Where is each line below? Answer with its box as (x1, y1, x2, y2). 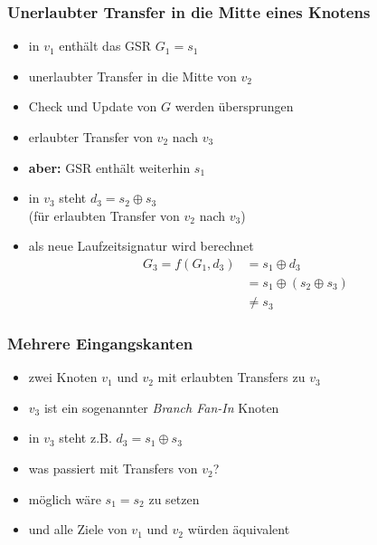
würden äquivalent (187, 520, 290, 539)
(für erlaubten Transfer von (28, 206, 180, 225)
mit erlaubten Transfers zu (157, 368, 306, 387)
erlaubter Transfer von (28, 128, 153, 146)
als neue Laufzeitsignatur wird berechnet (28, 236, 254, 255)
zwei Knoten (28, 368, 98, 387)
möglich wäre (28, 489, 101, 508)
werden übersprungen (174, 97, 294, 116)
